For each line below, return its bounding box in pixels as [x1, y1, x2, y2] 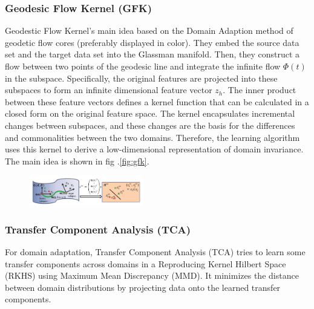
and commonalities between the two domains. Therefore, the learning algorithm [5, 131, 300, 143]
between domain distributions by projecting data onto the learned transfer [5, 281, 281, 293]
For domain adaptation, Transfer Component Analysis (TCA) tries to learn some [5, 246, 306, 258]
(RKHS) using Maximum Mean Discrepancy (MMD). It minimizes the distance [5, 269, 299, 282]
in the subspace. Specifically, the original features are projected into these [5, 71, 278, 84]
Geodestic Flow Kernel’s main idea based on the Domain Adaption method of [5, 24, 293, 37]
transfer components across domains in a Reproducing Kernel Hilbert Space [5, 257, 286, 270]
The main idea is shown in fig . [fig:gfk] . [5, 154, 149, 167]
